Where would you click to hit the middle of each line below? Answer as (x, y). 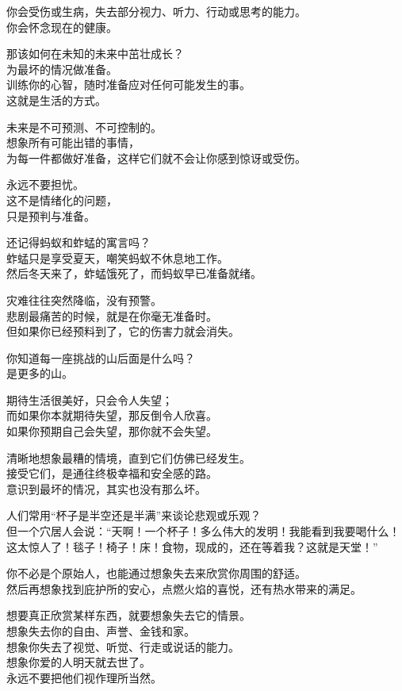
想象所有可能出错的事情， (73, 142)
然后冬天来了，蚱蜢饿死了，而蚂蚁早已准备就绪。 (134, 273)
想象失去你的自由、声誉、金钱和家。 (101, 631)
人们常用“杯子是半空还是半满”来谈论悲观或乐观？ (134, 515)
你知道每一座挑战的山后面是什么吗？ (101, 357)
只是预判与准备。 (51, 215)
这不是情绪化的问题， (62, 200)
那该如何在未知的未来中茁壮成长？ (95, 54)
